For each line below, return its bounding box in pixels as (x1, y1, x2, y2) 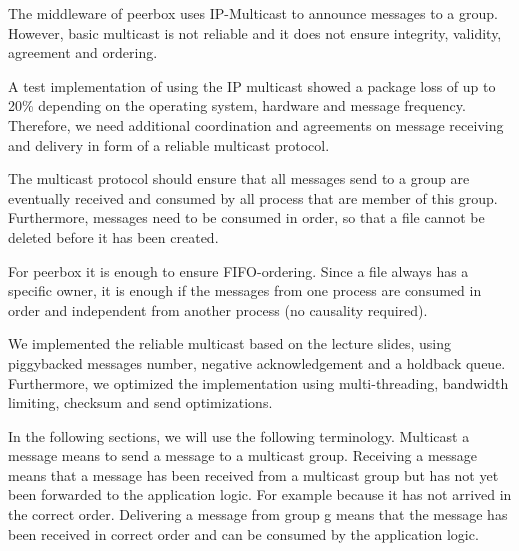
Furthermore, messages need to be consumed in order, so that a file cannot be (8, 207, 485, 228)
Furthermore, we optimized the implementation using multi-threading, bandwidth (8, 372, 509, 393)
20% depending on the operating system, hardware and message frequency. (8, 95, 466, 116)
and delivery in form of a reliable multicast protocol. (8, 134, 330, 155)
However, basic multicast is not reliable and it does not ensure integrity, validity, (8, 22, 502, 43)
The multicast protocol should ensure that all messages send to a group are (8, 168, 470, 189)
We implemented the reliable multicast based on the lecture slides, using (8, 333, 451, 354)
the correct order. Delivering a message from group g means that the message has (8, 504, 508, 525)
